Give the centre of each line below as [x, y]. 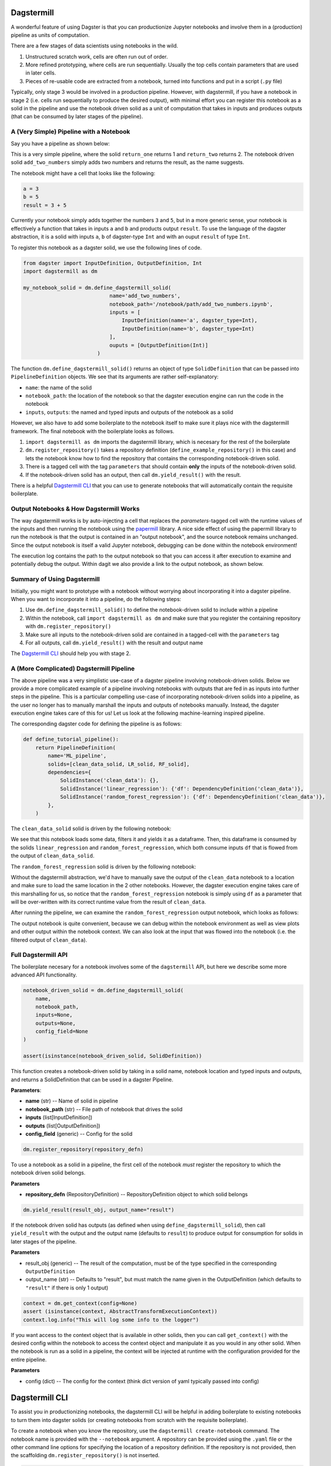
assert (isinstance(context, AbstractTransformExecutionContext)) [120, 1311]
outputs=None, [56, 1023]
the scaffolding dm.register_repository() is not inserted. [85, 1455]
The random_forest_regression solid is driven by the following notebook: [103, 866]
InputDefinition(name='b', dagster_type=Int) [188, 329]
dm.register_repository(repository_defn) [83, 1149]
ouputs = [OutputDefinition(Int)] [159, 345]
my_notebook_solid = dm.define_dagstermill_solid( [97, 288]
